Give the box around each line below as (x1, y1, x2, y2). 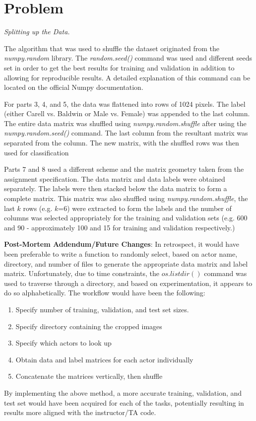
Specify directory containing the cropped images (15, 321, 162, 331)
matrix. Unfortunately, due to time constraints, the (4, 268, 159, 279)
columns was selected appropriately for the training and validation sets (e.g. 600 (4, 212, 248, 223)
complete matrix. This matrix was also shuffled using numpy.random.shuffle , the (4, 193, 248, 204)
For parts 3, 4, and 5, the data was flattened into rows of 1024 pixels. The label (4, 98, 246, 109)
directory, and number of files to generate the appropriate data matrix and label (4, 258, 248, 269)
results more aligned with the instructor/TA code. (4, 407, 156, 418)
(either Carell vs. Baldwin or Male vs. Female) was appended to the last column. (4, 108, 250, 119)
